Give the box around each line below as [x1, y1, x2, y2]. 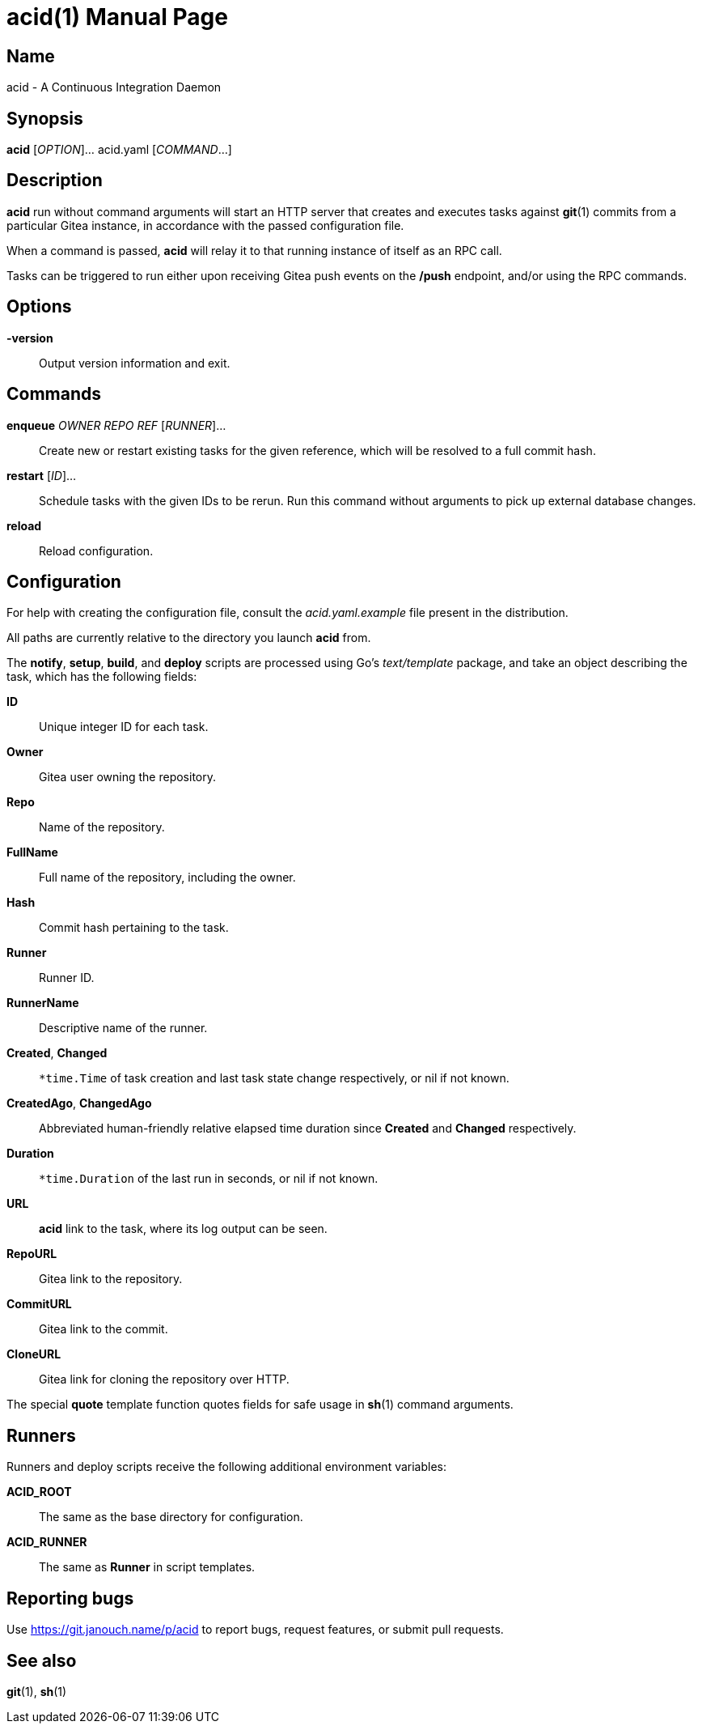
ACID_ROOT [6, 1485, 72, 1499]
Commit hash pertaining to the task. [39, 920, 229, 935]
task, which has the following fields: [6, 669, 197, 684]
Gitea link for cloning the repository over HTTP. [39, 1372, 290, 1387]
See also [6, 1650, 77, 1671]
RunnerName [6, 996, 79, 1010]
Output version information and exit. [39, 355, 230, 370]
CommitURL [6, 1297, 72, 1311]
